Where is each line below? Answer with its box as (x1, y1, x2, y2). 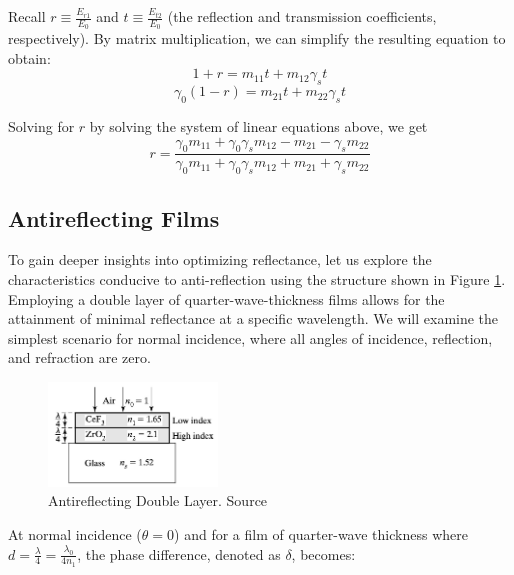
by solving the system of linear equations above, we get (89, 116, 428, 137)
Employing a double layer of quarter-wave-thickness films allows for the (8, 288, 445, 309)
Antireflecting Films (8, 202, 220, 233)
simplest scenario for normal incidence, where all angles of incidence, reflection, (8, 327, 493, 348)
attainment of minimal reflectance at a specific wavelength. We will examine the (8, 308, 499, 329)
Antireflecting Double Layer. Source (48, 490, 268, 511)
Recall (8, 6, 46, 26)
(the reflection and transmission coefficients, (167, 6, 437, 26)
